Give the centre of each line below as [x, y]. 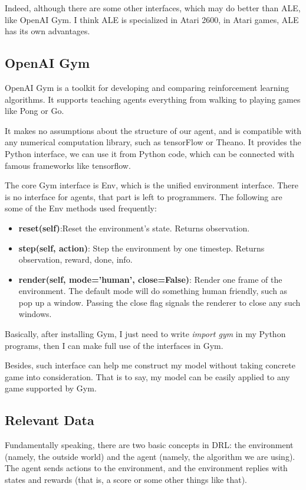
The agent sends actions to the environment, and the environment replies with [146, 468]
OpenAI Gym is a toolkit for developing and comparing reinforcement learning [147, 87]
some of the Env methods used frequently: [81, 208]
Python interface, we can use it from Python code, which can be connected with [149, 153]
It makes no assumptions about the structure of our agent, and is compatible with [153, 130]
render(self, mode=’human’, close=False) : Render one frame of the [150, 279]
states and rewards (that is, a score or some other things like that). [126, 480]
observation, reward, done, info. [75, 259]
